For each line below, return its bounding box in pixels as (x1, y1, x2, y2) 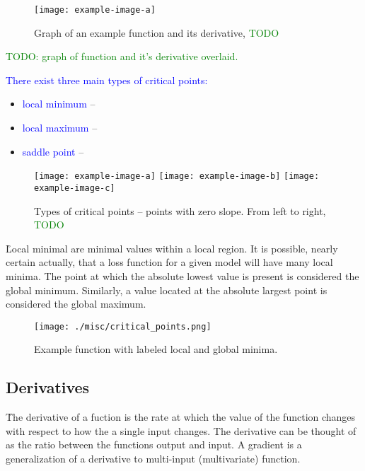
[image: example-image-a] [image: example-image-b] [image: (34, 171, 320, 182)
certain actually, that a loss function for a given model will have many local (6, 255, 333, 269)
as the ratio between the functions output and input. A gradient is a (6, 437, 302, 452)
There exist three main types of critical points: (6, 72, 208, 87)
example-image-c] (34, 182, 115, 193)
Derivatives (6, 376, 90, 398)
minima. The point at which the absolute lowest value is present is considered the (6, 268, 359, 283)
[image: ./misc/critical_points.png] (34, 321, 212, 332)
